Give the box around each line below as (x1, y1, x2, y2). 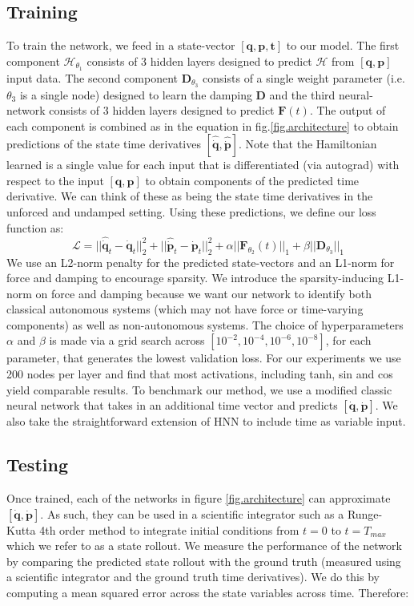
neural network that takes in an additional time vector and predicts (6, 397, 338, 414)
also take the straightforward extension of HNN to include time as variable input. (6, 413, 406, 430)
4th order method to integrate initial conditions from (39, 521, 299, 538)
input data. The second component (6, 69, 178, 86)
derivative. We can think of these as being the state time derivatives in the (6, 188, 373, 204)
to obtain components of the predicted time (145, 172, 360, 188)
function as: (6, 219, 64, 236)
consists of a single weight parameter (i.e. (203, 69, 405, 86)
